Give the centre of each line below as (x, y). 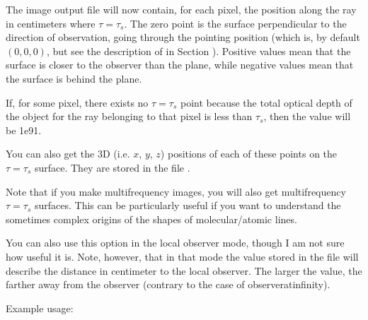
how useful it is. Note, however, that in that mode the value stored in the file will (182, 256)
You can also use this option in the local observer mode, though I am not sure (175, 243)
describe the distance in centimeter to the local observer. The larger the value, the (184, 270)
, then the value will (307, 116)
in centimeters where (51, 23)
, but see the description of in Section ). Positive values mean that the (199, 51)
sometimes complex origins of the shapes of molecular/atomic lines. (151, 219)
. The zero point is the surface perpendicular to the (235, 23)
